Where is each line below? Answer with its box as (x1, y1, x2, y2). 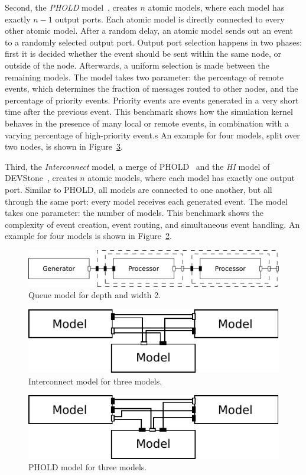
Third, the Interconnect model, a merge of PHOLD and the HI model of (5, 160, 270, 172)
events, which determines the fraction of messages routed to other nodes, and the (5, 82, 298, 95)
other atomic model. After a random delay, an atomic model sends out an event (5, 24, 293, 37)
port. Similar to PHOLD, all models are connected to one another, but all (5, 183, 272, 195)
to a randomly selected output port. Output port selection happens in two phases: (5, 35, 302, 48)
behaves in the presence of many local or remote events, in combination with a (5, 117, 289, 129)
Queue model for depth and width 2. (28, 289, 161, 301)
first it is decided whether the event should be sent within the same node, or (5, 47, 281, 60)
